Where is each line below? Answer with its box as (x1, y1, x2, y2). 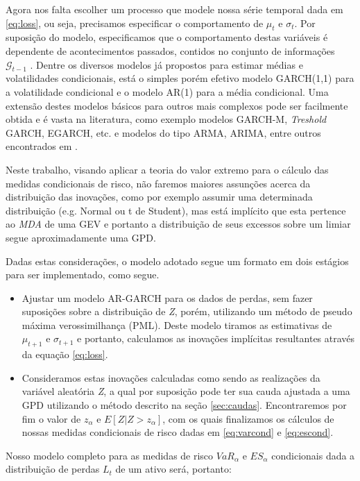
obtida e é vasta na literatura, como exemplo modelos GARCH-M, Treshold (6, 112, 327, 126)
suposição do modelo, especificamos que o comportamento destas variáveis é (6, 30, 328, 44)
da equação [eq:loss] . (22, 347, 108, 362)
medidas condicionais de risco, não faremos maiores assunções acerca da (6, 176, 311, 190)
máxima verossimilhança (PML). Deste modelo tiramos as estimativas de (22, 317, 332, 332)
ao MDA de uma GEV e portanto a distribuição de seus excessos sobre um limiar (6, 217, 351, 231)
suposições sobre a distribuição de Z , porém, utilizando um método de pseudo (22, 304, 352, 319)
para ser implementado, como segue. (6, 267, 160, 282)
